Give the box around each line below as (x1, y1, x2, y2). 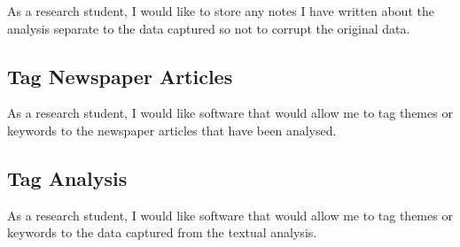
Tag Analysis (7, 164, 128, 191)
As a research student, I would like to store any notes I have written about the (7, 2, 434, 19)
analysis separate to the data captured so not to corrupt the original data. (7, 19, 410, 37)
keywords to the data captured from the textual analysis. (7, 223, 317, 242)
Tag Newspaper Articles (7, 62, 233, 89)
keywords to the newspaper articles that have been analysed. (7, 120, 337, 139)
